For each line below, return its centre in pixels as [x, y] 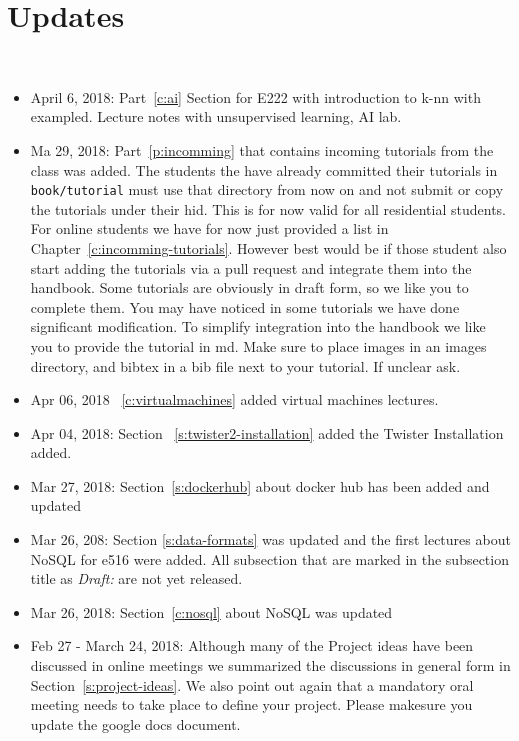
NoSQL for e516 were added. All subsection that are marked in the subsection [269, 558]
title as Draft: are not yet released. [136, 578]
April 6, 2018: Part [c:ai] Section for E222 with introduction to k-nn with [255, 96]
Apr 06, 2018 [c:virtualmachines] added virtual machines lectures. [234, 399]
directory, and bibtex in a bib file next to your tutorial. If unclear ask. [245, 365]
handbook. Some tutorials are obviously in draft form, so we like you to [249, 287]
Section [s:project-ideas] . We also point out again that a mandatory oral [252, 684]
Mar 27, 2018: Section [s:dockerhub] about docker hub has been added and [260, 485]
